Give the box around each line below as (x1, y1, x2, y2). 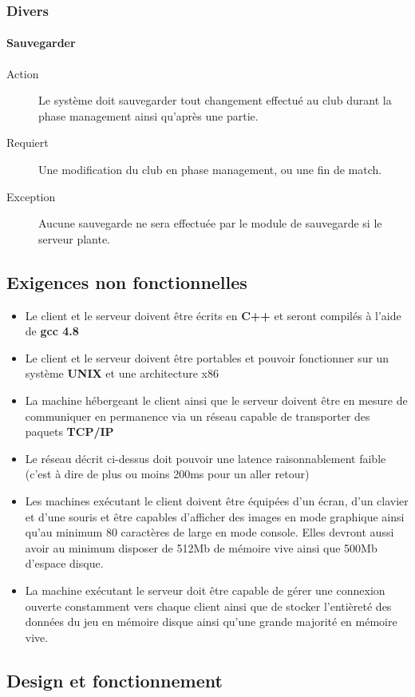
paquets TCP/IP (25, 423, 114, 440)
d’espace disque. (25, 555, 104, 572)
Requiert (6, 134, 49, 151)
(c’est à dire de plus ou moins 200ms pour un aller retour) (25, 465, 310, 482)
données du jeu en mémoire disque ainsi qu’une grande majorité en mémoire (25, 613, 397, 630)
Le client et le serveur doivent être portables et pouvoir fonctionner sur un (25, 349, 389, 366)
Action (6, 65, 39, 81)
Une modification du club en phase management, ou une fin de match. (38, 161, 382, 178)
